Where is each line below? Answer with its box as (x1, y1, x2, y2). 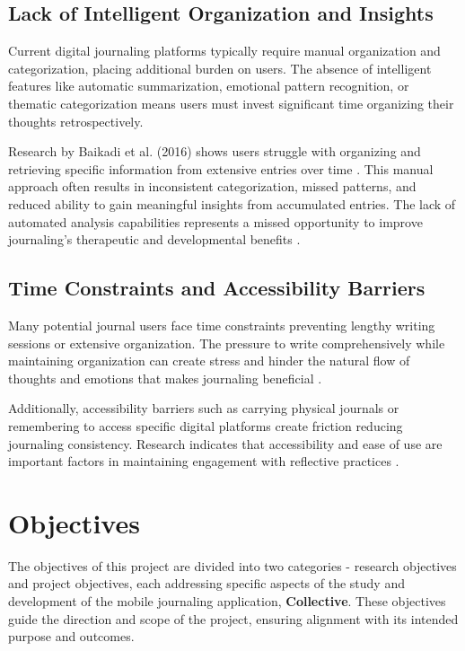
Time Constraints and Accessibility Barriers (8, 274, 426, 302)
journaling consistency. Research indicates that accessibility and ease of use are (8, 434, 443, 453)
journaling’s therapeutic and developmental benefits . (8, 230, 301, 249)
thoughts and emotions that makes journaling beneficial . (8, 368, 322, 387)
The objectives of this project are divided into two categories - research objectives (8, 556, 457, 575)
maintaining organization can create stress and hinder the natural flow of (8, 351, 410, 370)
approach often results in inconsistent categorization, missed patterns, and (8, 177, 417, 196)
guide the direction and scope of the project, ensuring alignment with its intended (8, 609, 459, 628)
